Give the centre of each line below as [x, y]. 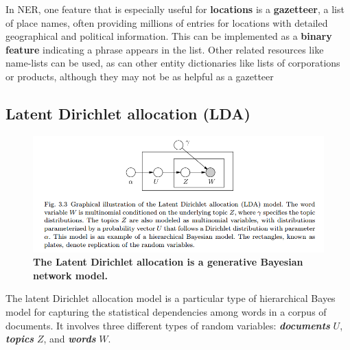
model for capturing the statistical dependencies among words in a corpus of [166, 311]
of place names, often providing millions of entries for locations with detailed [167, 22]
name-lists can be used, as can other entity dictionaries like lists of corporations [173, 63]
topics [20, 339]
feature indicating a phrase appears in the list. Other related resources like [165, 49]
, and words [70, 339]
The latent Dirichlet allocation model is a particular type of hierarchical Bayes [171, 298]
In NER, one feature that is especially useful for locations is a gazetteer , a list [175, 9]
